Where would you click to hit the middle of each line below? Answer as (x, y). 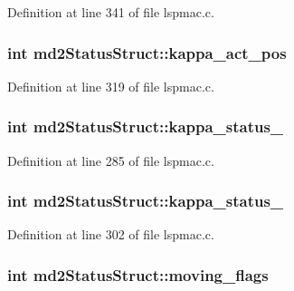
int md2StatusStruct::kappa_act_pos (147, 52)
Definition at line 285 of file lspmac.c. (111, 160)
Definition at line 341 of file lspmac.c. (111, 12)
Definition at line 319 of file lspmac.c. (111, 86)
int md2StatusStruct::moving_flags (138, 274)
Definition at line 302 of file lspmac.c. (111, 234)
